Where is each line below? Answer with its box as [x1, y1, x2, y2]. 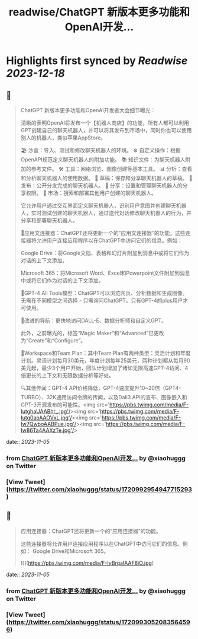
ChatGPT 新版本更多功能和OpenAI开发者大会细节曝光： [20, 107, 156, 113]
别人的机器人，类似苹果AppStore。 [20, 134, 106, 141]
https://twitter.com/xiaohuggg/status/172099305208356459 [8, 618, 190, 626]
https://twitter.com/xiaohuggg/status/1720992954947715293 [8, 485, 192, 493]
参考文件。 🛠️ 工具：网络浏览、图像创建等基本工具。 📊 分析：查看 [31, 166, 193, 172]
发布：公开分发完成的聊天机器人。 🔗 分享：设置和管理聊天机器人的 [20, 182, 183, 189]
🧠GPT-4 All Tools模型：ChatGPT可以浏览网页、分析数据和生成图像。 [20, 290, 188, 297]
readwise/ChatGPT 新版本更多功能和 [8, 5, 190, 19]
